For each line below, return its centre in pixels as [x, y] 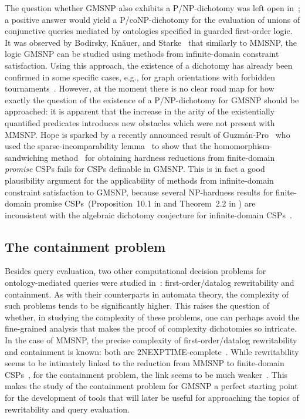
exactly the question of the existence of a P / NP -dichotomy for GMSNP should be [152, 99]
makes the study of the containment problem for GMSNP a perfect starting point [151, 386]
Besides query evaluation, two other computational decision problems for [135, 271]
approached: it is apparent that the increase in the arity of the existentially [140, 111]
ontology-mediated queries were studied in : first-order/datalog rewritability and [150, 283]
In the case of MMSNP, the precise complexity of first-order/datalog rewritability [151, 340]
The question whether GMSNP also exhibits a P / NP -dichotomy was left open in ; [152, 8]
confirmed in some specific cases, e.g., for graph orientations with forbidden [140, 77]
